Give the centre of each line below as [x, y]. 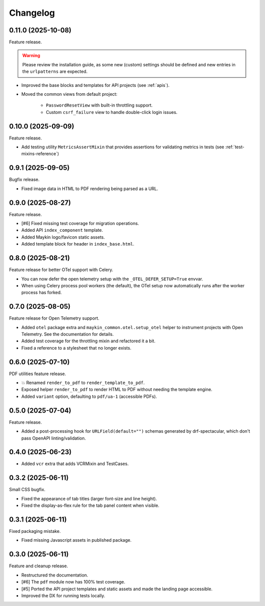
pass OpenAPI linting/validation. [53, 438]
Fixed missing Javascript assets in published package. [77, 540]
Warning [31, 55]
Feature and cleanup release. [39, 566]
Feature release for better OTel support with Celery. [61, 270]
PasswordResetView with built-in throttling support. [99, 105]
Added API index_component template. [62, 230]
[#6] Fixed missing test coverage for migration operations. [80, 223]
